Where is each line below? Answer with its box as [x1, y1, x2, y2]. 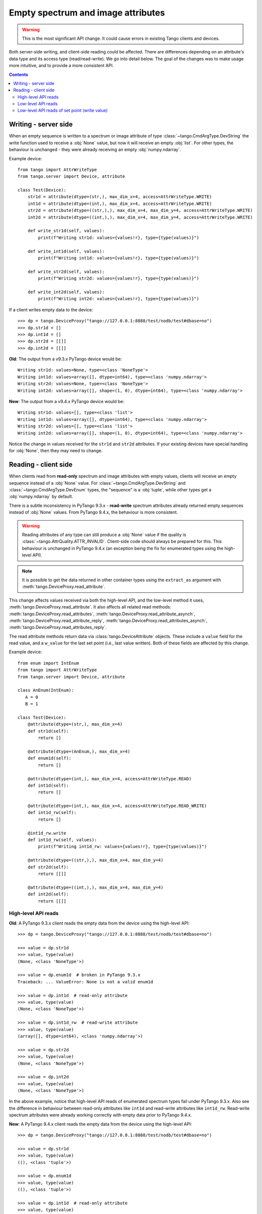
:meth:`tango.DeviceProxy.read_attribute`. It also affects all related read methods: [9, 604, 172, 610]
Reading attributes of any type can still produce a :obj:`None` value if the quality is [22, 532, 186, 538]
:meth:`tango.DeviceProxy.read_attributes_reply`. [9, 624, 107, 630]
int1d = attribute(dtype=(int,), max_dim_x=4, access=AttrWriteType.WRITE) [27, 201, 212, 206]
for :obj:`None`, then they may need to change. [9, 448, 103, 454]
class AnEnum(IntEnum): [17, 688, 74, 693]
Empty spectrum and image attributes [9, 7, 165, 18]
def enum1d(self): [27, 756, 72, 761]
